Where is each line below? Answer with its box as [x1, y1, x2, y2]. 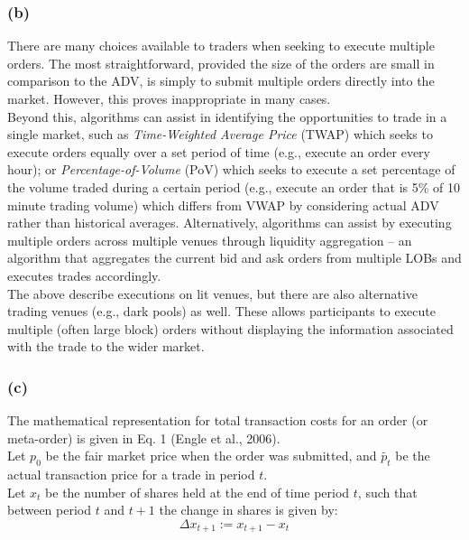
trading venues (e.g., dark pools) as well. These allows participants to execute [7, 302, 436, 321]
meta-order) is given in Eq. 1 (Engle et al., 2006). [7, 428, 280, 447]
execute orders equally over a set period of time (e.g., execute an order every [7, 142, 430, 161]
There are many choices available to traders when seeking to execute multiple [7, 36, 435, 55]
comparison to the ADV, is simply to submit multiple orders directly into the [7, 71, 435, 90]
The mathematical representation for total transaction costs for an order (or [7, 411, 428, 430]
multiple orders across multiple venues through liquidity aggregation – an [7, 230, 412, 249]
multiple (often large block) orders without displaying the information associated [7, 319, 454, 338]
